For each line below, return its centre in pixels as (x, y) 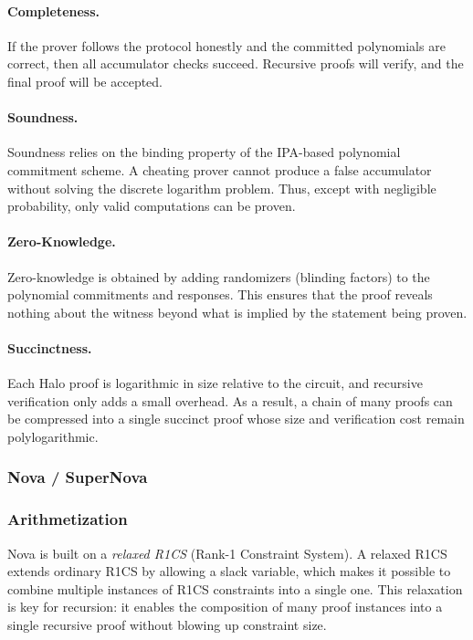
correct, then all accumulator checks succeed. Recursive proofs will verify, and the (236, 63)
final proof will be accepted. (85, 81)
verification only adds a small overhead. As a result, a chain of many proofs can (230, 400)
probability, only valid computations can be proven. (152, 206)
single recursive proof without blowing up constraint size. (167, 624)
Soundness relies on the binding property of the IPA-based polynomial (204, 152)
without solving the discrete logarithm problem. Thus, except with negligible (222, 188)
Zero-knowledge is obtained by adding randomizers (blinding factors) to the (219, 276)
